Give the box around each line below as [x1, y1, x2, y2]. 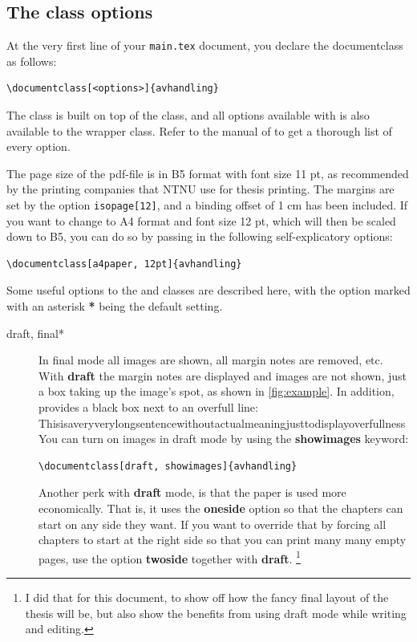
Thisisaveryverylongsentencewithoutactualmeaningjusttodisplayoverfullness [38, 414, 406, 431]
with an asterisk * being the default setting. [6, 298, 223, 315]
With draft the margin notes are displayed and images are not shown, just [38, 367, 407, 384]
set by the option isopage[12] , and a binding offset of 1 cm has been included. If [6, 197, 408, 213]
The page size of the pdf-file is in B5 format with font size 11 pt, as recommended [6, 165, 409, 181]
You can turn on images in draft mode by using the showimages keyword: [38, 430, 409, 447]
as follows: [6, 52, 57, 69]
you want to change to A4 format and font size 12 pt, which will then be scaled [6, 212, 396, 229]
